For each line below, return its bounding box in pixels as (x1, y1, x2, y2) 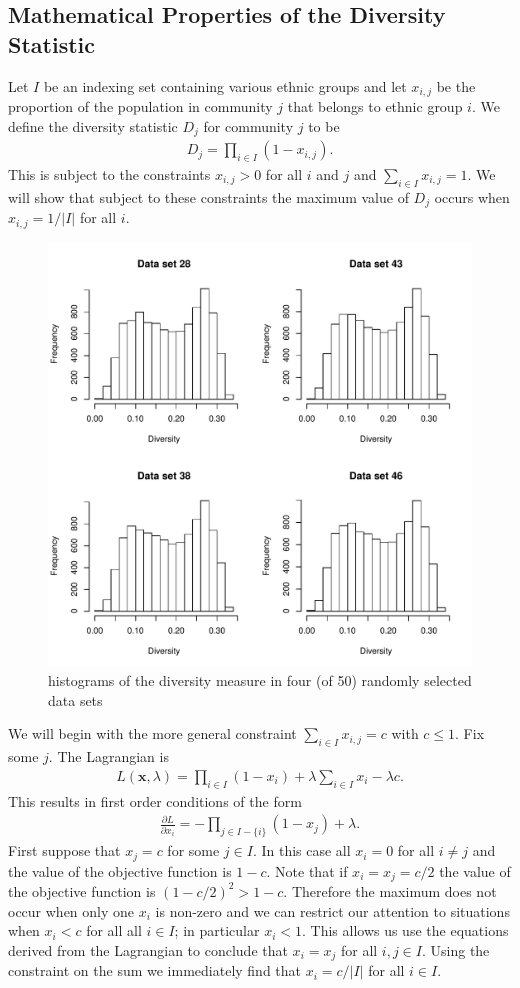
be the (436, 75, 476, 96)
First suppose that (8, 840, 121, 861)
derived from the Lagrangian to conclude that (8, 939, 288, 960)
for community (203, 115, 294, 136)
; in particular (174, 920, 260, 941)
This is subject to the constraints (8, 163, 211, 184)
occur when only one (8, 900, 135, 921)
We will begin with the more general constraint (8, 723, 297, 744)
